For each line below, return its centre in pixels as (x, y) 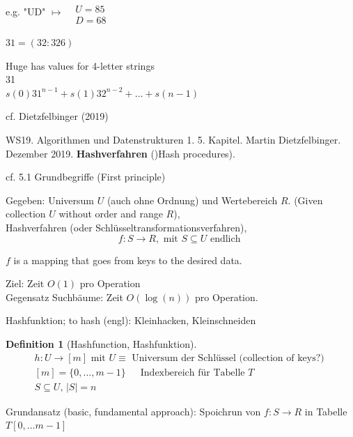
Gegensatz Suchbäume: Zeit (64, 297)
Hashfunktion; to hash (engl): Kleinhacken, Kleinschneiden (131, 320)
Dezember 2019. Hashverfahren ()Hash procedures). (120, 153)
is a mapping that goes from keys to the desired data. (128, 260)
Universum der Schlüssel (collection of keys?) (228, 358)
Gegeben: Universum (50, 200)
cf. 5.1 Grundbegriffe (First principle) (86, 177)
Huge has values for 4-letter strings (80, 65)
